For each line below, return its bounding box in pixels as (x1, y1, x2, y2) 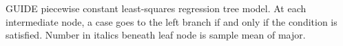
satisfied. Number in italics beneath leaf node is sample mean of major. (6, 28, 306, 42)
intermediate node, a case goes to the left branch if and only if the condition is (6, 14, 337, 28)
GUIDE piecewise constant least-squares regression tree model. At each (6, 1, 306, 15)
